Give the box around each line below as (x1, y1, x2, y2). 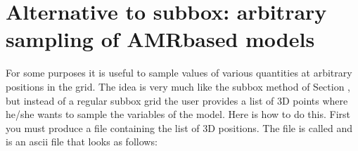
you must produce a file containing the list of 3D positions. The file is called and (6, 120, 352, 135)
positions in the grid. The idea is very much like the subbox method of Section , (6, 79, 351, 93)
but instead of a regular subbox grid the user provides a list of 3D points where (6, 93, 348, 107)
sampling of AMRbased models (6, 25, 315, 53)
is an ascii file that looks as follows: (6, 134, 158, 149)
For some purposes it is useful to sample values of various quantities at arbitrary (6, 65, 352, 80)
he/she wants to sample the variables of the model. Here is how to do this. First (6, 107, 351, 122)
